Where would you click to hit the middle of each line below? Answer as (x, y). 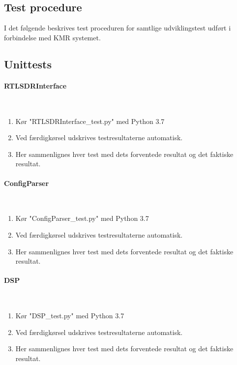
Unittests (28, 64)
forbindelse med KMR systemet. (52, 37)
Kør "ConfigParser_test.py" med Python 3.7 (82, 218)
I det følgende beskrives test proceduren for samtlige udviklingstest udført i (118, 28)
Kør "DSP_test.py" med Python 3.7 (70, 316)
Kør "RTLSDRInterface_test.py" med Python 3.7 (90, 121)
